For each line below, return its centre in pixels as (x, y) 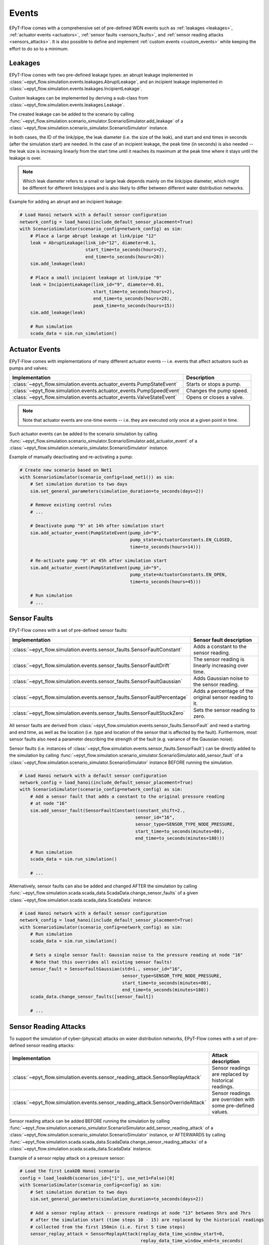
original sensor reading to (223, 697)
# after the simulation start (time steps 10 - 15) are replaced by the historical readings (147, 1220)
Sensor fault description (223, 640)
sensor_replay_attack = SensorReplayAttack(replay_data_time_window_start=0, (128, 1234)
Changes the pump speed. (217, 391)
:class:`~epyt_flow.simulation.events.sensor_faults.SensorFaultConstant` (97, 649)
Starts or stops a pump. (214, 384)
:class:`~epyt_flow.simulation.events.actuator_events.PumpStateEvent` (95, 384)
